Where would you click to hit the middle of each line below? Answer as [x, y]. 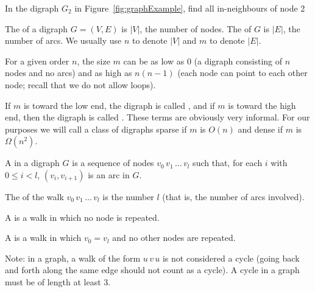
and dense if [260, 129]
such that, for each [228, 163]
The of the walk [34, 196]
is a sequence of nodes [113, 163]
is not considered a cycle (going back [231, 258]
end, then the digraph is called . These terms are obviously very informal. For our [157, 117]
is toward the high [262, 105]
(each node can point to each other [242, 73]
